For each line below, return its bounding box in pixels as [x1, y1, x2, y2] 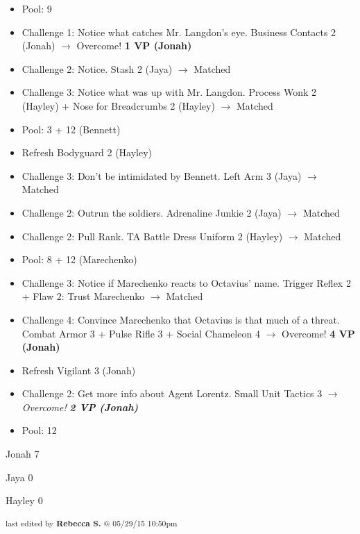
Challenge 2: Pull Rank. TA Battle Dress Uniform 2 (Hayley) [22, 228, 283, 243]
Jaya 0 [6, 469, 33, 484]
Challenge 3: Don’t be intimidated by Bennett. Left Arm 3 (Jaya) [22, 168, 302, 183]
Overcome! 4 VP [281, 326, 355, 340]
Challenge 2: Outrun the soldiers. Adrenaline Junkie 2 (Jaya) [22, 205, 282, 219]
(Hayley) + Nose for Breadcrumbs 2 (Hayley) [22, 98, 215, 112]
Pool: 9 [22, 1, 52, 15]
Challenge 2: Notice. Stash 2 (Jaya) [22, 61, 173, 76]
